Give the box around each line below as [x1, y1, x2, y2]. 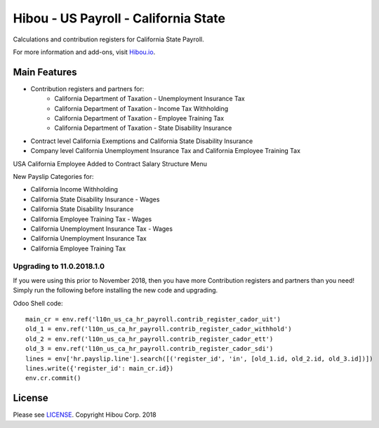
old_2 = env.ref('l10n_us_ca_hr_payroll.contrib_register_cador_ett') [25, 335, 274, 343]
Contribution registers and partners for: [30, 84, 145, 93]
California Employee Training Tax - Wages [30, 215, 152, 223]
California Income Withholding [30, 185, 119, 194]
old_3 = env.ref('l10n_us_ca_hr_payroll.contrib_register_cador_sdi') [25, 345, 274, 353]
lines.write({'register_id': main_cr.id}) [25, 364, 174, 372]
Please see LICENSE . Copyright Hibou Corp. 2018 [13, 410, 157, 419]
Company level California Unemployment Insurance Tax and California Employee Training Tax [30, 147, 301, 155]
